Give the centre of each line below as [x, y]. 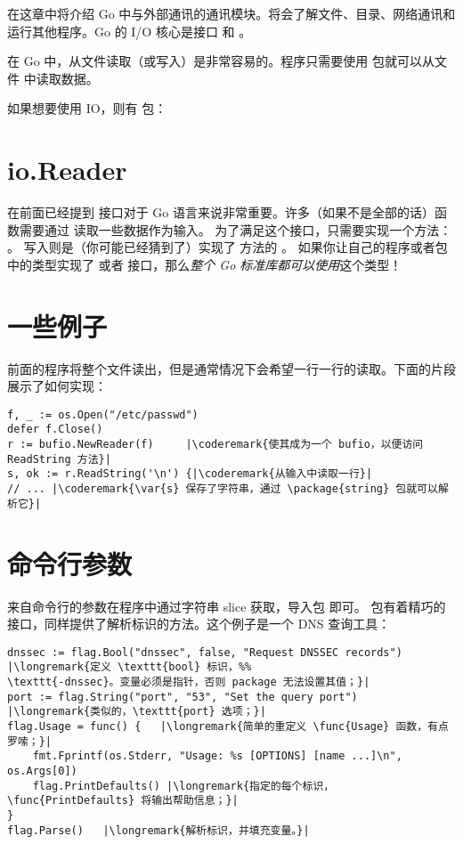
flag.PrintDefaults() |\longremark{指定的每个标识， [183, 786]
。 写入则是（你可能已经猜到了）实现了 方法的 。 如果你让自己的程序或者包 [227, 247]
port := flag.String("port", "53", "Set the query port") [183, 697]
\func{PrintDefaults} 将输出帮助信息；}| [123, 801]
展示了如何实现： [57, 386]
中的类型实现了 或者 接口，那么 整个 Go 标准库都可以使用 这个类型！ [205, 264]
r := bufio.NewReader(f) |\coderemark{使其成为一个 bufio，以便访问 [215, 445]
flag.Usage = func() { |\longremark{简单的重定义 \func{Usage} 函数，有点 [228, 726]
